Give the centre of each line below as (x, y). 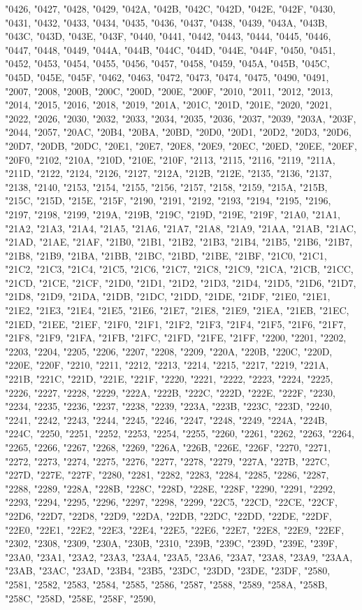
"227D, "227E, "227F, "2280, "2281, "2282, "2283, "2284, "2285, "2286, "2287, (167, 475)
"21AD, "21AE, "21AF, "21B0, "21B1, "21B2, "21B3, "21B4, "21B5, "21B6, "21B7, (179, 242)
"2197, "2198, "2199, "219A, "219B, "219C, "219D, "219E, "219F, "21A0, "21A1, (173, 214)
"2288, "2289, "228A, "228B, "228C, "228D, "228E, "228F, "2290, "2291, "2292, (170, 488)
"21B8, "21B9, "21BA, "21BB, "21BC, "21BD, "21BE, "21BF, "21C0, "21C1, (166, 255)
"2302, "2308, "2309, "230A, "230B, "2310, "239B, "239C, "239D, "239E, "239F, (171, 543)
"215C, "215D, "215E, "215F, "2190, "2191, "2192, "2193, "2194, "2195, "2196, (168, 200)
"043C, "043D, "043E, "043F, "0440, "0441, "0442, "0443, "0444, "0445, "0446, (168, 36)
